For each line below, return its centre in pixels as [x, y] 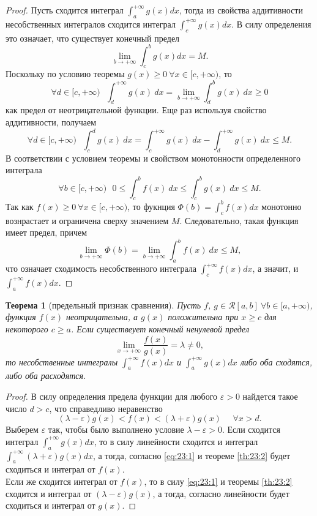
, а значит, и [275, 268]
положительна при [203, 317]
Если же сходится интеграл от [62, 481]
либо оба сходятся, [276, 361]
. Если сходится [251, 429]
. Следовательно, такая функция [239, 220]
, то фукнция [151, 206]
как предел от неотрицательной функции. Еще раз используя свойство [136, 110]
